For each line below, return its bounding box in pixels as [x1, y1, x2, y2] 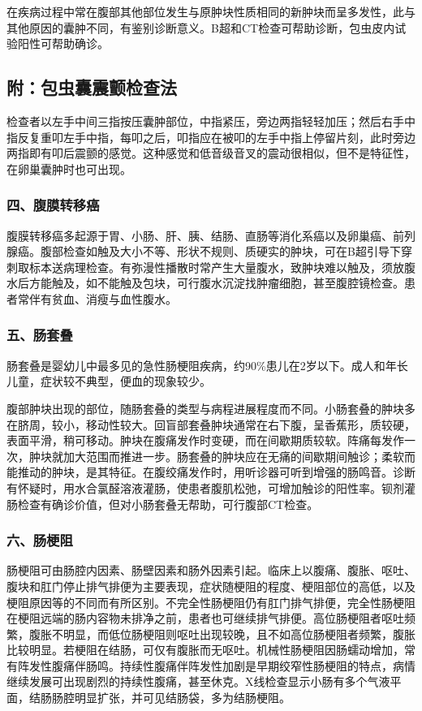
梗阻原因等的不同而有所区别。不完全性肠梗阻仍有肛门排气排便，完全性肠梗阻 [6, 593, 416, 610]
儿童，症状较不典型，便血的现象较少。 [6, 373, 211, 390]
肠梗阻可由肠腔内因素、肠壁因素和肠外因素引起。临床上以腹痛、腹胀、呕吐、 [6, 562, 416, 579]
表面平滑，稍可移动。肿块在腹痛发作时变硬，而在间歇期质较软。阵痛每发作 [6, 432, 404, 449]
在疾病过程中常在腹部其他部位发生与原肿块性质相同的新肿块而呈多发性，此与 [6, 3, 416, 19]
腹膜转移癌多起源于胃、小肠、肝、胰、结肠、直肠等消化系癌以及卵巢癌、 [6, 226, 393, 243]
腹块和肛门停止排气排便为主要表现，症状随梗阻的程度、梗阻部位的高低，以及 [6, 577, 416, 594]
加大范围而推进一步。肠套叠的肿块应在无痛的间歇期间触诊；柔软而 [62, 447, 416, 464]
